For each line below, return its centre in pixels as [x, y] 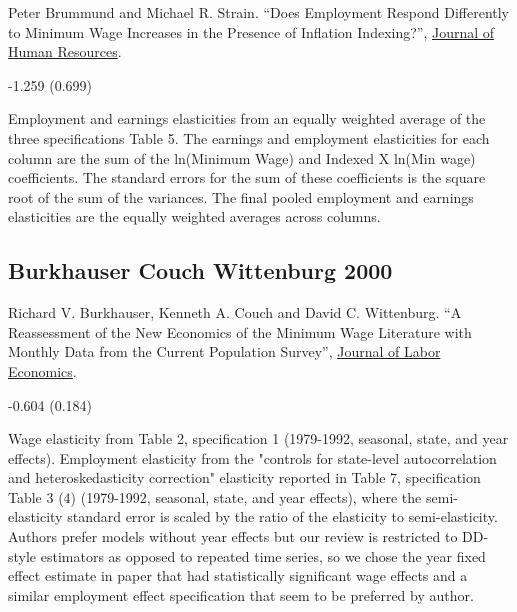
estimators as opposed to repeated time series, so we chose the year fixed [263, 555]
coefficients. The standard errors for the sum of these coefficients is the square [247, 177]
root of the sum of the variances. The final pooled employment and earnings [241, 196]
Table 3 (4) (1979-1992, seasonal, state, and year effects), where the [215, 496]
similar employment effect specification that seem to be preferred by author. [241, 594]
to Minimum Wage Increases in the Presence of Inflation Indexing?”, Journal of [251, 31]
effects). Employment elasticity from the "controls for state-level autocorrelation [252, 457]
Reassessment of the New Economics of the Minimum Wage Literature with [240, 331]
